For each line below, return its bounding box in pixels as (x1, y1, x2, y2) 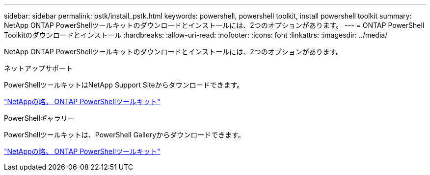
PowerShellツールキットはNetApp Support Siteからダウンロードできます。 (4, 81, 244, 89)
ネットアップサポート (4, 64, 73, 72)
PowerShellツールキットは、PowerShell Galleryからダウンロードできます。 (4, 131, 245, 139)
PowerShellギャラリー (4, 114, 75, 122)
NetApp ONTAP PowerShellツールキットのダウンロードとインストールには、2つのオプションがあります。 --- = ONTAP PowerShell (4, 21, 425, 29)
